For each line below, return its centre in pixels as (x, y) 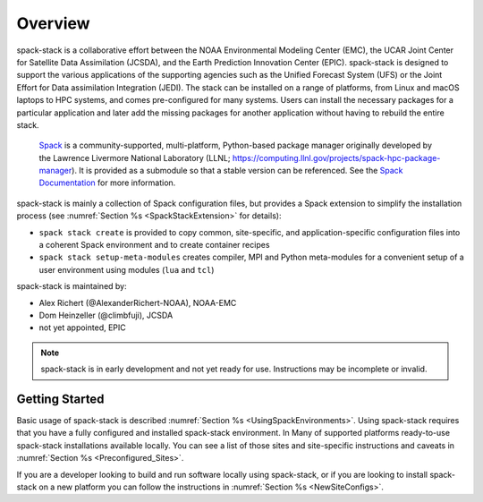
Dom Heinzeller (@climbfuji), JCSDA (106, 315)
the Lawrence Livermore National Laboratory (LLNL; (135, 157)
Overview (53, 23)
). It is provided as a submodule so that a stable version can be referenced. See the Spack (237, 171)
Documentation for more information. (107, 183)
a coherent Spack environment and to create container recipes (154, 245)
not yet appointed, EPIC (83, 328)
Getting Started (60, 399)
